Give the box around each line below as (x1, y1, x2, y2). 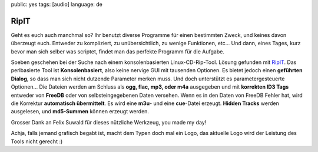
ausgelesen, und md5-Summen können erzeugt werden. (11, 108, 150, 115)
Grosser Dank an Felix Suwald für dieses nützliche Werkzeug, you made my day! (11, 119, 207, 126)
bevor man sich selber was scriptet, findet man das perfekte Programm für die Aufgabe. (11, 48, 225, 55)
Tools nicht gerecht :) (11, 138, 63, 145)
